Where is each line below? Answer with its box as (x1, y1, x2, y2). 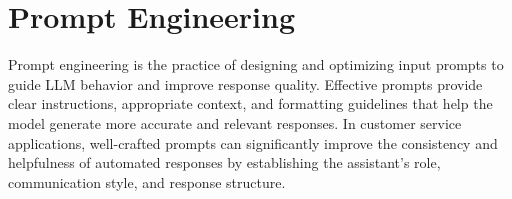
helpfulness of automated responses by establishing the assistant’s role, (8, 152, 441, 173)
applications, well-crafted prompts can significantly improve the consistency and (8, 132, 498, 153)
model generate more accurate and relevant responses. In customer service (8, 112, 462, 133)
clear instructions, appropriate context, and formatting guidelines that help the (8, 93, 493, 114)
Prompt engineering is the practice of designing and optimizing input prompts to (8, 54, 504, 75)
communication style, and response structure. (8, 171, 286, 192)
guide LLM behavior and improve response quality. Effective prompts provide (8, 73, 483, 94)
